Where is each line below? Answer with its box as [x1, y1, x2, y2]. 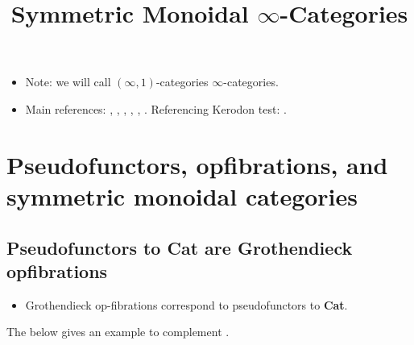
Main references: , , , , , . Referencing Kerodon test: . [25, 100, 287, 117]
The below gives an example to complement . [6, 323, 230, 340]
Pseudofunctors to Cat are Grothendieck [6, 235, 353, 260]
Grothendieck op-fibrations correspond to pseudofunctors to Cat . [25, 296, 348, 313]
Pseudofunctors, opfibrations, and [6, 148, 388, 181]
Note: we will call [25, 73, 111, 90]
